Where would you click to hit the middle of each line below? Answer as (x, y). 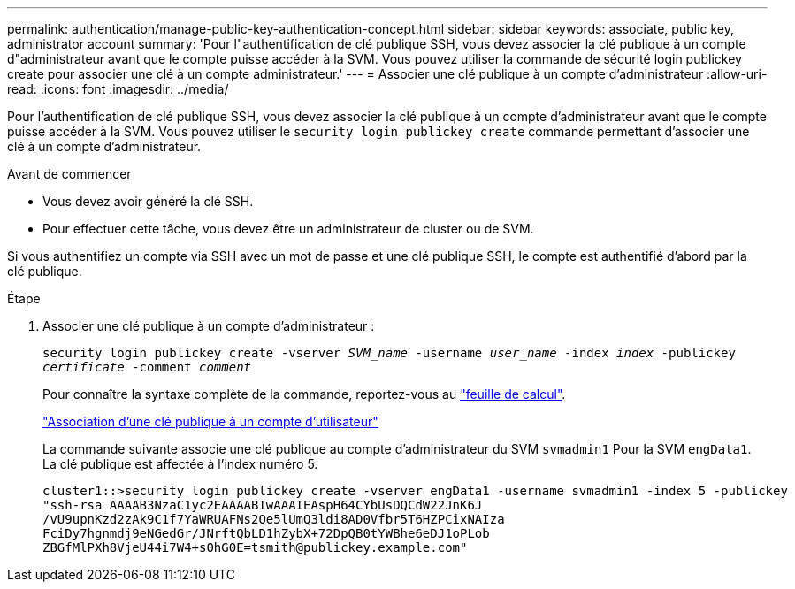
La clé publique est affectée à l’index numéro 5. (180, 464)
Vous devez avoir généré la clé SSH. (148, 201)
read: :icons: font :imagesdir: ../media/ (118, 89)
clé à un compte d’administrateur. (104, 146)
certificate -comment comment (147, 367)
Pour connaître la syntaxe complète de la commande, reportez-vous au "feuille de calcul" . (304, 394)
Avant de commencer (69, 174)
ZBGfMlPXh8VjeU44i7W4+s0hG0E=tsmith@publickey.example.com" (255, 547)
